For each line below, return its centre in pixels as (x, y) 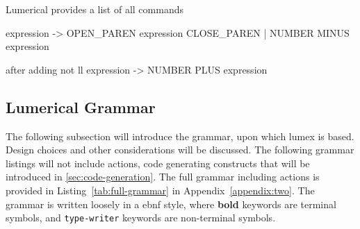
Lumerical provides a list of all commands (95, 9)
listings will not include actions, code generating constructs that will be (158, 163)
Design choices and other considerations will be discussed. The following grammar (180, 150)
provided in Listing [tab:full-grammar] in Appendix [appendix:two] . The (160, 190)
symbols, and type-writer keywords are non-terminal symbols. (141, 218)
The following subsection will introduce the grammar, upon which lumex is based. (180, 136)
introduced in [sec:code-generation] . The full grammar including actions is (163, 177)
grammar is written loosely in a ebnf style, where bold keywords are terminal (171, 204)
